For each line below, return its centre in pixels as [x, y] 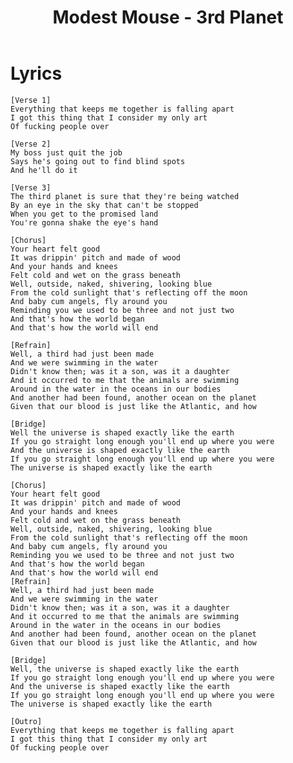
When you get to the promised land [84, 214]
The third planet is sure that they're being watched [125, 196]
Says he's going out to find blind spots [98, 161]
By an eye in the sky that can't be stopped [104, 205]
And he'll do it [44, 170]
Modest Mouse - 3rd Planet [168, 17]
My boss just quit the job [66, 152]
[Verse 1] [31, 100]
